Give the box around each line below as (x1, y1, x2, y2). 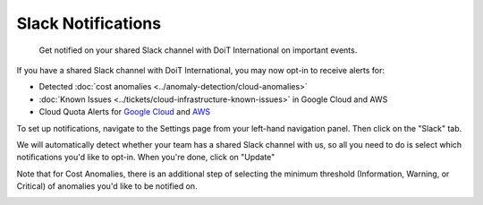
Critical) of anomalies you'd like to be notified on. (16, 181, 198, 192)
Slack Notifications (16, 13, 161, 33)
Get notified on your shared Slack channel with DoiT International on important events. (38, 45, 358, 56)
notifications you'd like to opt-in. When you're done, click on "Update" (16, 152, 275, 163)
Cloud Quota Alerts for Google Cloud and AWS (38, 107, 210, 117)
